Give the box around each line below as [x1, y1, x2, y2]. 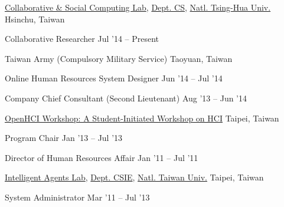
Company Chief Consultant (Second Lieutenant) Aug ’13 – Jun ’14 [5, 91, 247, 104]
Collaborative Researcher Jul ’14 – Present [5, 32, 159, 45]
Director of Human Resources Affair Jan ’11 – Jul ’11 [5, 151, 198, 163]
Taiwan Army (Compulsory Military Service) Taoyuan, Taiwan [5, 52, 233, 64]
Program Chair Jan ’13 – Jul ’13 [5, 132, 123, 144]
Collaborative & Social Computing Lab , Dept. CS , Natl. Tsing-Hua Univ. [5, 1, 271, 13]
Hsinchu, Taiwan [5, 12, 65, 25]
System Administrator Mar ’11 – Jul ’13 [5, 190, 150, 203]
